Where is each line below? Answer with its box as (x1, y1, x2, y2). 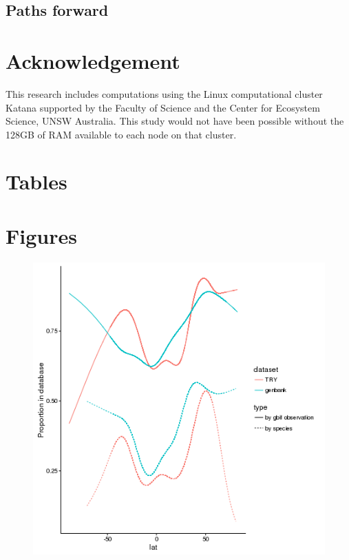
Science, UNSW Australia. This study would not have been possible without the (6, 114, 344, 128)
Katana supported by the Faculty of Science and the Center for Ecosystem (6, 100, 320, 114)
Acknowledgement (6, 46, 180, 74)
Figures (6, 221, 77, 249)
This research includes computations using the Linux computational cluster (6, 86, 323, 101)
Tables (6, 167, 67, 196)
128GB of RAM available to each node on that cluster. (6, 127, 237, 141)
